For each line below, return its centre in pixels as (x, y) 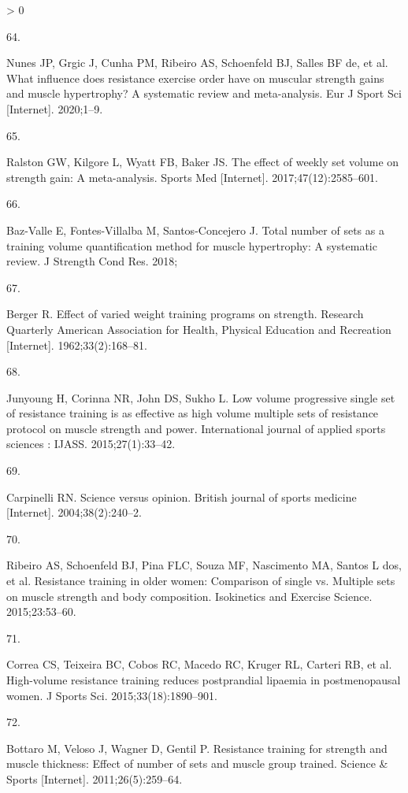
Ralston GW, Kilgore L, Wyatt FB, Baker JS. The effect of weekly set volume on (203, 162)
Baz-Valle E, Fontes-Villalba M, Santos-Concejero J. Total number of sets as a (195, 230)
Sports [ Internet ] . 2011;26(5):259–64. (95, 778)
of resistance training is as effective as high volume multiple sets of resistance (193, 413)
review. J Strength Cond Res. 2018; (92, 261)
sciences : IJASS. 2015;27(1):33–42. (91, 444)
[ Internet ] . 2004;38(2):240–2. (74, 512)
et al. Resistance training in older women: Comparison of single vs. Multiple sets (201, 581)
